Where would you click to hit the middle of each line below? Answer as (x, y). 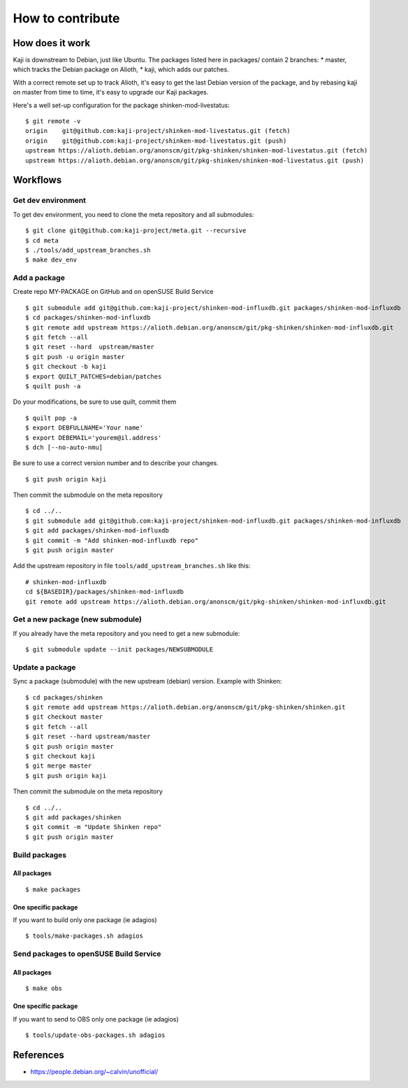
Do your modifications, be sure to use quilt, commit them (95, 402)
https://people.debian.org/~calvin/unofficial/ (94, 1072)
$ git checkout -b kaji (66, 367)
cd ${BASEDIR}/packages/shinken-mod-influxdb (105, 592)
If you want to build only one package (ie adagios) (85, 920)
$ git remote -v (53, 121)
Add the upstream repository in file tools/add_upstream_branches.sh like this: (132, 566)
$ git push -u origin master (75, 356)
